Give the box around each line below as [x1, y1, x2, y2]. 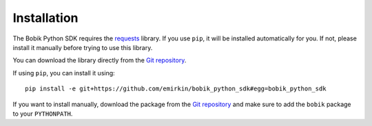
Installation [12, 10, 79, 25]
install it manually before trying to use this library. [12, 43, 153, 51]
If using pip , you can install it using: [12, 68, 115, 77]
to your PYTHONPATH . [12, 110, 73, 118]
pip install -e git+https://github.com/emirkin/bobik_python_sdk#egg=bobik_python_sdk [25, 85, 327, 92]
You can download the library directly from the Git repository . [12, 56, 187, 64]
